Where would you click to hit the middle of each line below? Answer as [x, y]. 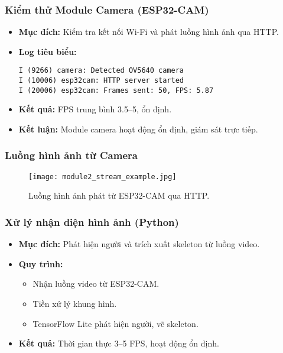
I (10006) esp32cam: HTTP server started [101, 81]
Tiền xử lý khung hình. [75, 304]
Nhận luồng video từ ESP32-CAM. [96, 284]
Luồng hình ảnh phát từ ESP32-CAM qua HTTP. [119, 195]
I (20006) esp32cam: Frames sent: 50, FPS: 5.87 [116, 90]
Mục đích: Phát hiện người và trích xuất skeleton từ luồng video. [139, 244]
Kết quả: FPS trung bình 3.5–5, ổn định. [95, 109]
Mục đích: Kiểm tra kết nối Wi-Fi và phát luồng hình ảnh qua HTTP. [149, 32]
